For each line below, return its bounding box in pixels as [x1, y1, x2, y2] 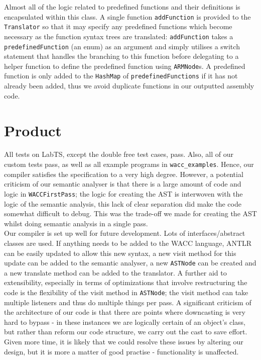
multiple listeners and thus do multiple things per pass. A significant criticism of [4, 297, 251, 307]
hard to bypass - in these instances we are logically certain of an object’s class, [4, 316, 245, 327]
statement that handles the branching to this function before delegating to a [4, 51, 239, 61]
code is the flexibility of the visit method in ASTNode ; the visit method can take [4, 287, 248, 297]
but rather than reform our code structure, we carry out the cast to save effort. [4, 326, 247, 337]
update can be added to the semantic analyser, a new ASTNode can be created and [4, 257, 256, 268]
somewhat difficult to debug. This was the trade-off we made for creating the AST [4, 208, 257, 219]
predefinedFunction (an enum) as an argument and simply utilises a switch [4, 41, 240, 51]
